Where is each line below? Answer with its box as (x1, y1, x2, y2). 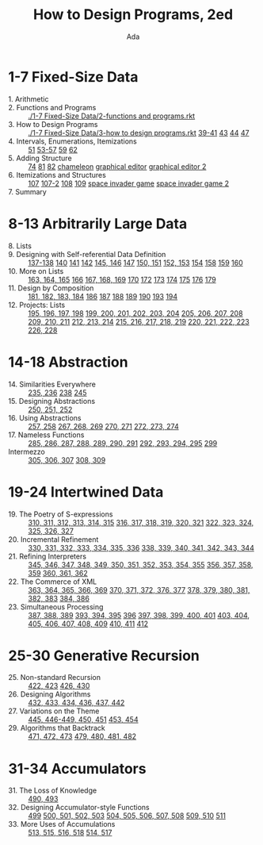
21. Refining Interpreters (8, 551, 87, 561)
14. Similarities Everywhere (8, 379, 97, 389)
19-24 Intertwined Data (8, 482, 164, 501)
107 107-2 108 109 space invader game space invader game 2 (28, 179, 230, 188)
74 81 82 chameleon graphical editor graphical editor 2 (28, 161, 207, 171)
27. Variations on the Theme (8, 706, 100, 716)
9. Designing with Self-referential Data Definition (8, 249, 166, 259)
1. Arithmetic (8, 94, 49, 104)
